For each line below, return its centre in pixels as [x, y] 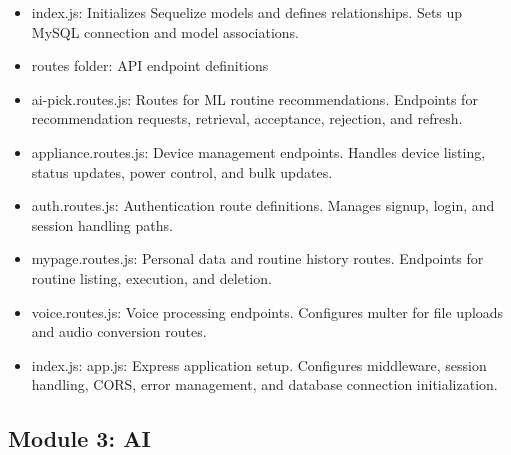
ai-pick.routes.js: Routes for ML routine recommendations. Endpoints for [254, 98]
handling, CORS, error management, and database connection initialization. [264, 384]
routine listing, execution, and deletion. [151, 277]
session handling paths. [102, 224]
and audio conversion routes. [119, 331]
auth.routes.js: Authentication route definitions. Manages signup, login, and [263, 205]
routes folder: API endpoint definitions [150, 65]
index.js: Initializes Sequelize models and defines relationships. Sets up [247, 12]
